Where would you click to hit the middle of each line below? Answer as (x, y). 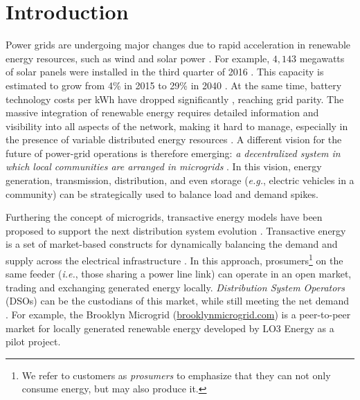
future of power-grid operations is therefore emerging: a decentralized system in (173, 153)
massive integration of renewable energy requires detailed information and (162, 112)
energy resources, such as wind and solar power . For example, (138, 58)
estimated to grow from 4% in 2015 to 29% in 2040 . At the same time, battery (174, 85)
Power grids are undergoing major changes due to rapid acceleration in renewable (178, 45)
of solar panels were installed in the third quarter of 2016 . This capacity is (165, 72)
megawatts (322, 58)
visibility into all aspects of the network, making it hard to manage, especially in (177, 126)
